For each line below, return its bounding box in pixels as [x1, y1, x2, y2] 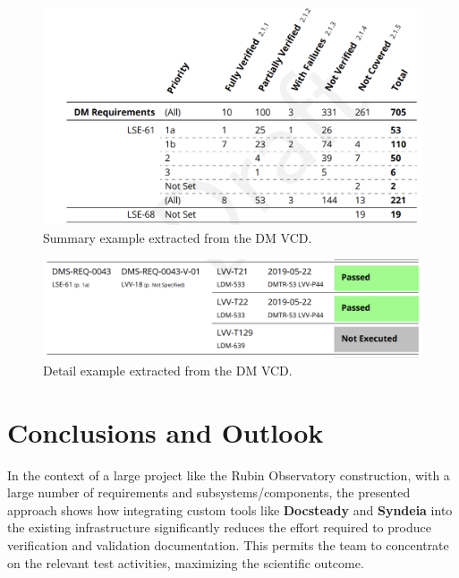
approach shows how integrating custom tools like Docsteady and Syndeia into [7, 500, 453, 519]
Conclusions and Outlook [7, 413, 324, 450]
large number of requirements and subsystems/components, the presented [7, 483, 411, 502]
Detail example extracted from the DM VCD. [43, 360, 293, 379]
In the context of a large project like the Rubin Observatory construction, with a [7, 465, 450, 484]
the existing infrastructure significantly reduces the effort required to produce [7, 518, 431, 537]
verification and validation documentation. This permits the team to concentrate [7, 536, 449, 555]
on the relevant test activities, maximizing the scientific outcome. [7, 553, 364, 572]
